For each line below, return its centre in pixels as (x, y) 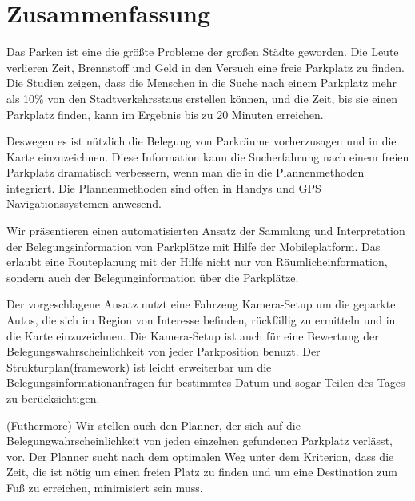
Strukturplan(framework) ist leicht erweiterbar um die (139, 366)
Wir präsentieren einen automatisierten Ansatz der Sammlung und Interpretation (206, 231)
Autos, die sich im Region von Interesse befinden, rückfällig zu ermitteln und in (201, 320)
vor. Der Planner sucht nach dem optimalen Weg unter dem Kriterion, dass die (200, 456)
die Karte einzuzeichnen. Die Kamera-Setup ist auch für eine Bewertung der (193, 335)
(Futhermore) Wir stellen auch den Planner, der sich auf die (154, 425)
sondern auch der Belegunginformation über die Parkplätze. (153, 277)
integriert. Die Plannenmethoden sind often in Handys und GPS (164, 187)
